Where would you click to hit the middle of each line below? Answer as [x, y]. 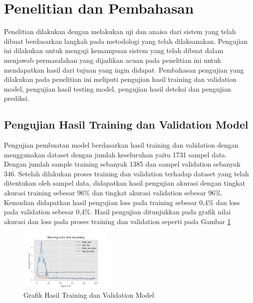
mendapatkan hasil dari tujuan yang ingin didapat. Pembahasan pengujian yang [124, 69]
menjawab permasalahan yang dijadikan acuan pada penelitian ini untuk [113, 60]
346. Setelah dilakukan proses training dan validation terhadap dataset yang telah [126, 173]
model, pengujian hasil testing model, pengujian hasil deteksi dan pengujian [117, 88]
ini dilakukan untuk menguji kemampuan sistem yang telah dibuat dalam [114, 50]
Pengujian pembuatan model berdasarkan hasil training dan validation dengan [121, 145]
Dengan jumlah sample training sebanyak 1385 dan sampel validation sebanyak [122, 164]
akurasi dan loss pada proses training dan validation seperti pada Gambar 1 [117, 221]
